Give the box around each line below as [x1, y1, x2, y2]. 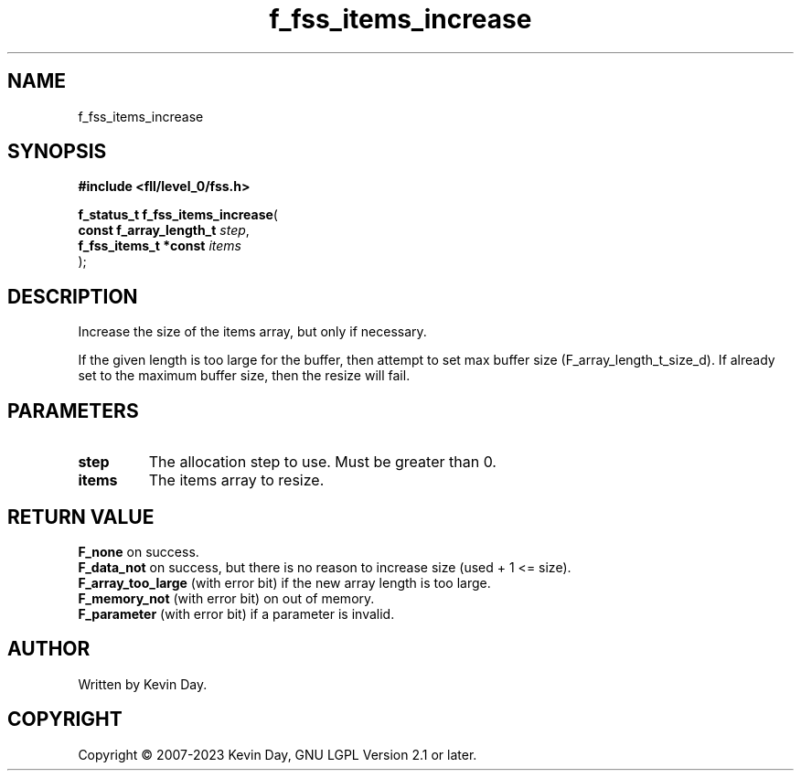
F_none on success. [78, 543, 199, 560]
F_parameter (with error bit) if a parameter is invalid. [78, 605, 395, 622]
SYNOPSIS [7, 140, 107, 164]
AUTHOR [7, 637, 91, 661]
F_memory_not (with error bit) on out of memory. [78, 590, 375, 606]
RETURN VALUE [7, 505, 155, 528]
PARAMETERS [7, 399, 139, 422]
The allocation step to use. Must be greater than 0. [148, 453, 497, 472]
